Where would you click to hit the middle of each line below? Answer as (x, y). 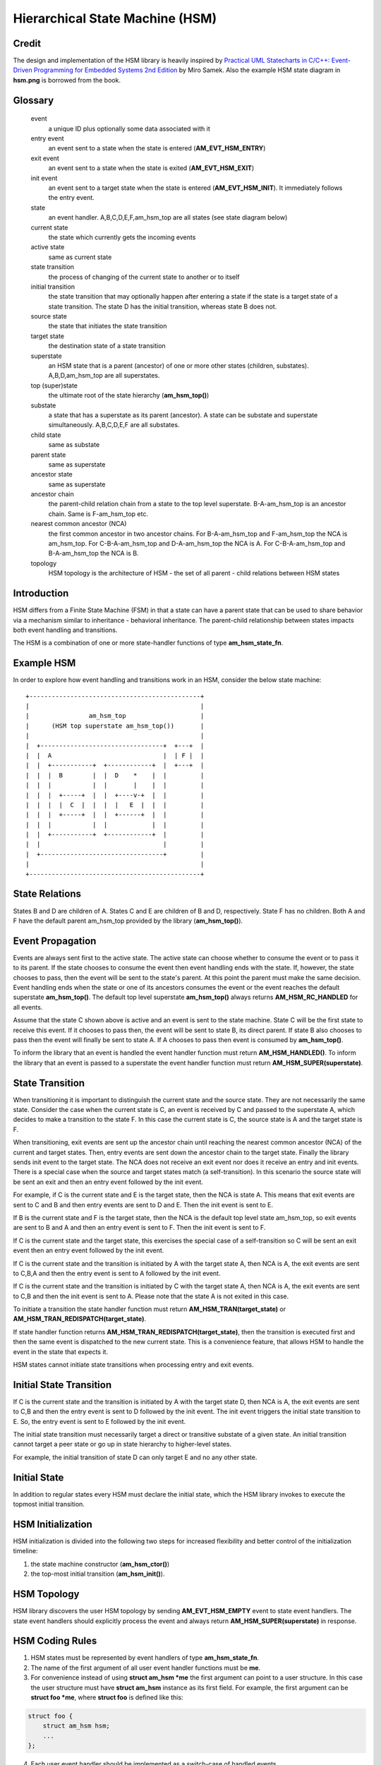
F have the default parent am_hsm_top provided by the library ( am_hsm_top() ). (128, 921)
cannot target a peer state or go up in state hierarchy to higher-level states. (122, 1444)
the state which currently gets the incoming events (122, 237)
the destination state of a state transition (107, 346)
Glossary (34, 100)
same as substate (74, 445)
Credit (27, 43)
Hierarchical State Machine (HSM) (115, 18)
